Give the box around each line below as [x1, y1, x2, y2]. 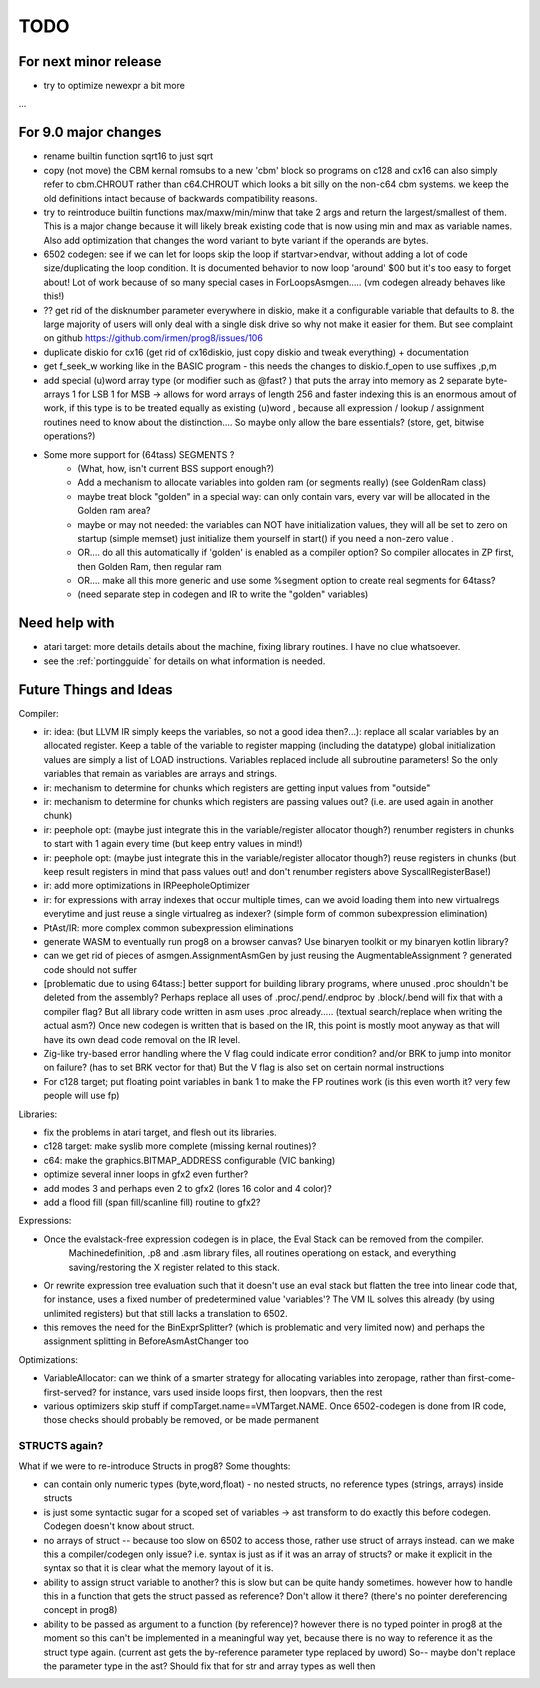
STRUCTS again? [18, 1439, 104, 1453]
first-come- [467, 1372, 516, 1384]
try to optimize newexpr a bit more [43, 80, 185, 92]
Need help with [18, 615, 115, 632]
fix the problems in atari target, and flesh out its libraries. [43, 1126, 277, 1138]
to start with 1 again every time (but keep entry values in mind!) [43, 838, 304, 850]
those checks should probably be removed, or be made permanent [43, 1414, 320, 1426]
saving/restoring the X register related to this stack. [68, 1261, 280, 1273]
